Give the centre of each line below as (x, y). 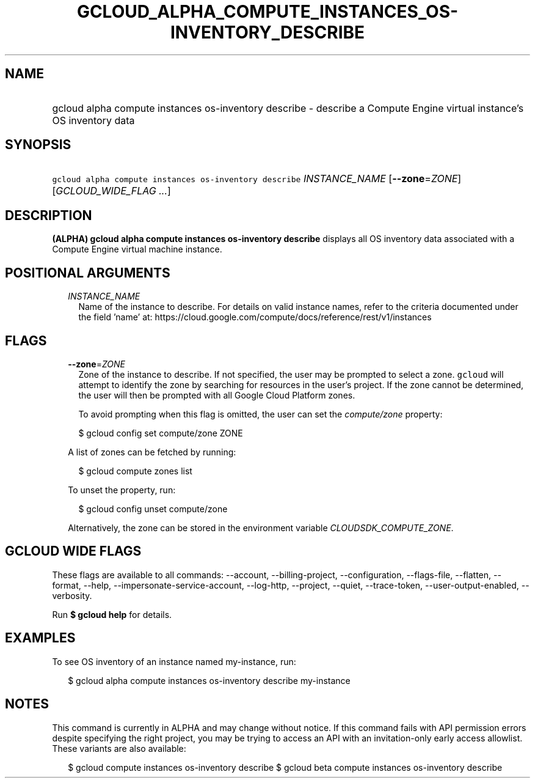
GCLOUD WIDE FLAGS (73, 551)
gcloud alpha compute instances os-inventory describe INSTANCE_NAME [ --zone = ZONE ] (257, 179)
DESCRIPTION (49, 215)
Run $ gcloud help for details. (112, 614)
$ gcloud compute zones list (135, 471)
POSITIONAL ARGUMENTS (88, 273)
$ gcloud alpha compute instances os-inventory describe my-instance (209, 680)
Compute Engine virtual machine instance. (137, 249)
